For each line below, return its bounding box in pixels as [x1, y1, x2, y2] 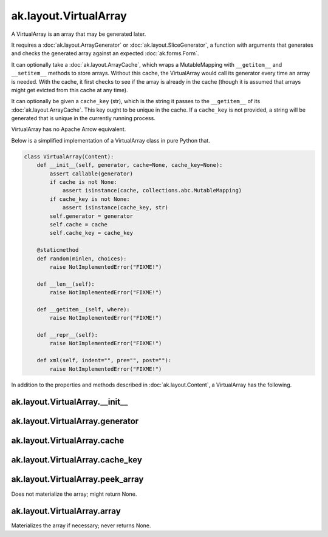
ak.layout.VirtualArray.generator [11, 416, 139, 427]
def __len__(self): [36, 280, 95, 288]
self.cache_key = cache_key [49, 229, 134, 237]
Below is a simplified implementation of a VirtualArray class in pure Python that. [11, 137, 211, 144]
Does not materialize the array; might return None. [11, 490, 137, 498]
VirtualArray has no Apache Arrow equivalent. [11, 126, 126, 133]
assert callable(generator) [49, 170, 134, 177]
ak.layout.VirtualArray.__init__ [11, 397, 128, 407]
